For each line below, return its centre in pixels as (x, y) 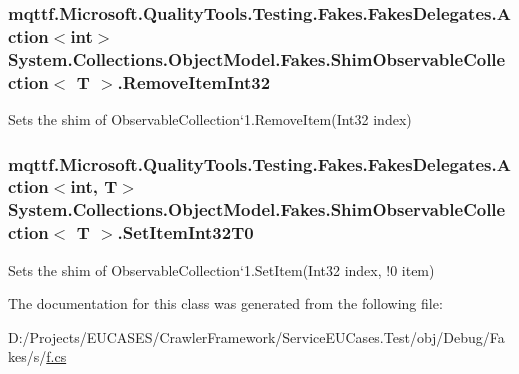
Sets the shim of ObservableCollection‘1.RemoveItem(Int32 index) (210, 118)
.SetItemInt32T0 (185, 232)
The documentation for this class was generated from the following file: (225, 303)
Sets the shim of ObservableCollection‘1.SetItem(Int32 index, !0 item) (221, 269)
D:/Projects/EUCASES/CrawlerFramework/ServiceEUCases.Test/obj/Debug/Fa (256, 336)
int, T (94, 186)
